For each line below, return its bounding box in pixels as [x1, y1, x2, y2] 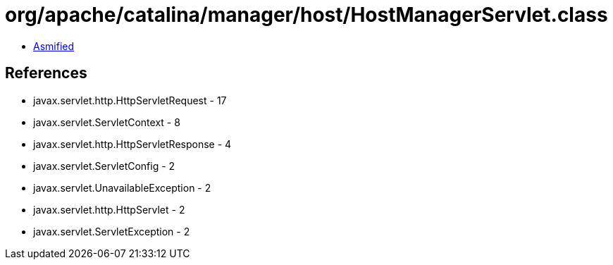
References [5, 64, 87, 82]
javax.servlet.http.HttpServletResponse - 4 [33, 137, 232, 150]
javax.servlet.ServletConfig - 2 [33, 159, 175, 172]
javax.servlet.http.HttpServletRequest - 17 [33, 94, 227, 106]
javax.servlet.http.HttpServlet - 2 [33, 203, 185, 216]
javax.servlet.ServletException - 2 [33, 225, 190, 238]
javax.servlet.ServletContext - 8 [33, 116, 180, 128]
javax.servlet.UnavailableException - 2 [33, 181, 211, 194]
